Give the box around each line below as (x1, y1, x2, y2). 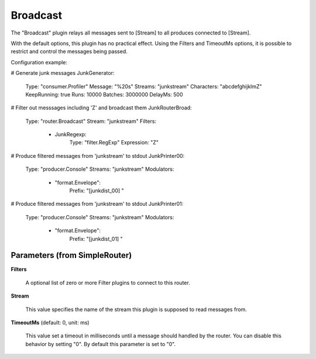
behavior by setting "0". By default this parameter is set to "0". (25, 340, 176, 347)
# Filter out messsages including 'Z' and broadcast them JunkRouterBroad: (11, 104, 193, 111)
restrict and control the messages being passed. (11, 48, 128, 55)
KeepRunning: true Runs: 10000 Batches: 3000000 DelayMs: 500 (25, 91, 183, 98)
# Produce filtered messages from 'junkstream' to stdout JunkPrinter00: (11, 152, 185, 159)
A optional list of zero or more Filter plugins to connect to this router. (25, 279, 190, 286)
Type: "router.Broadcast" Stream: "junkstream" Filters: (25, 118, 157, 125)
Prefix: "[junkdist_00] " (69, 187, 124, 194)
